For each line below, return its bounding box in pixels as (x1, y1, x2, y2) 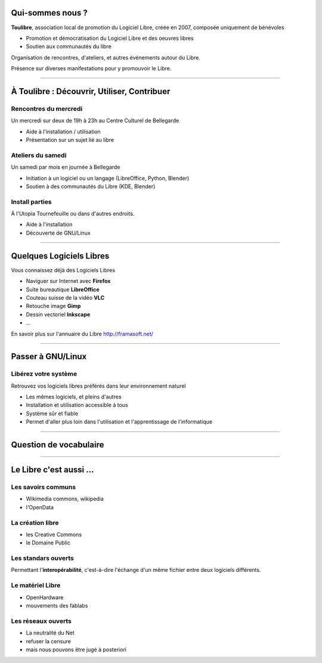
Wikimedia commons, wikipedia (26, 495, 104, 503)
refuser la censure (26, 637, 71, 645)
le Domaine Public (26, 539, 71, 546)
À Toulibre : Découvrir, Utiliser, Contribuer (11, 86, 171, 97)
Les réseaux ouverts (11, 617, 72, 625)
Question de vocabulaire (11, 440, 104, 450)
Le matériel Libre (11, 581, 61, 590)
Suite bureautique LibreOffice (26, 286, 100, 293)
